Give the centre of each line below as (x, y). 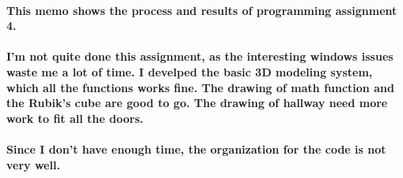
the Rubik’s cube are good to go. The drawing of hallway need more (197, 103)
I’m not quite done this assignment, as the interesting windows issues (200, 56)
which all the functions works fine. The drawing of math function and (200, 87)
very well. (33, 164)
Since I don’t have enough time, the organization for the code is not (196, 148)
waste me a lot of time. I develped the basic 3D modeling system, (190, 71)
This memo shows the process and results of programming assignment (202, 10)
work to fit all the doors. (75, 118)
